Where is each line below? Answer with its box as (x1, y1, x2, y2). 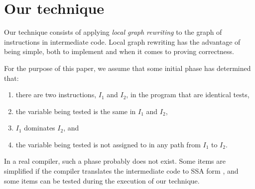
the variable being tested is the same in (15, 106, 136, 116)
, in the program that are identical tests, (126, 89, 250, 100)
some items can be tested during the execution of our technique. (4, 175, 200, 186)
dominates (24, 123, 55, 133)
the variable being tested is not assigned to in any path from (15, 139, 201, 149)
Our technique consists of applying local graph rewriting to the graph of (4, 27, 222, 37)
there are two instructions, (15, 89, 97, 100)
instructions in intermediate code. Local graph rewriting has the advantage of (4, 36, 241, 47)
